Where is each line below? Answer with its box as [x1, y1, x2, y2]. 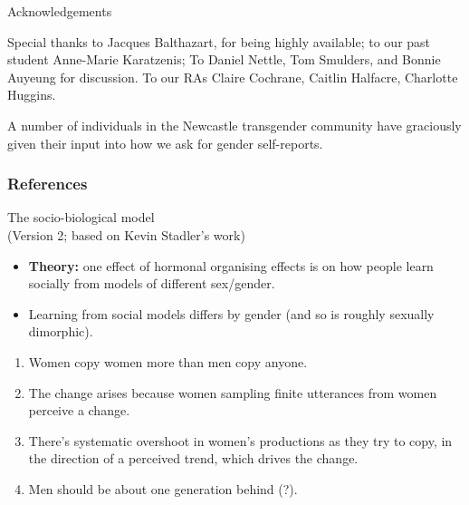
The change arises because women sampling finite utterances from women [28, 383, 437, 402]
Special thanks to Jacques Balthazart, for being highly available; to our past [7, 32, 431, 51]
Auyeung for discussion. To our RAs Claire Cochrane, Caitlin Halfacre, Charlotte [7, 67, 458, 86]
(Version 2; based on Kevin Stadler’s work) [7, 225, 245, 244]
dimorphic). [28, 322, 93, 341]
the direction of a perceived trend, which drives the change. [28, 449, 359, 468]
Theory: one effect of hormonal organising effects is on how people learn [28, 256, 434, 275]
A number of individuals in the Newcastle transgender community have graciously [7, 115, 462, 134]
